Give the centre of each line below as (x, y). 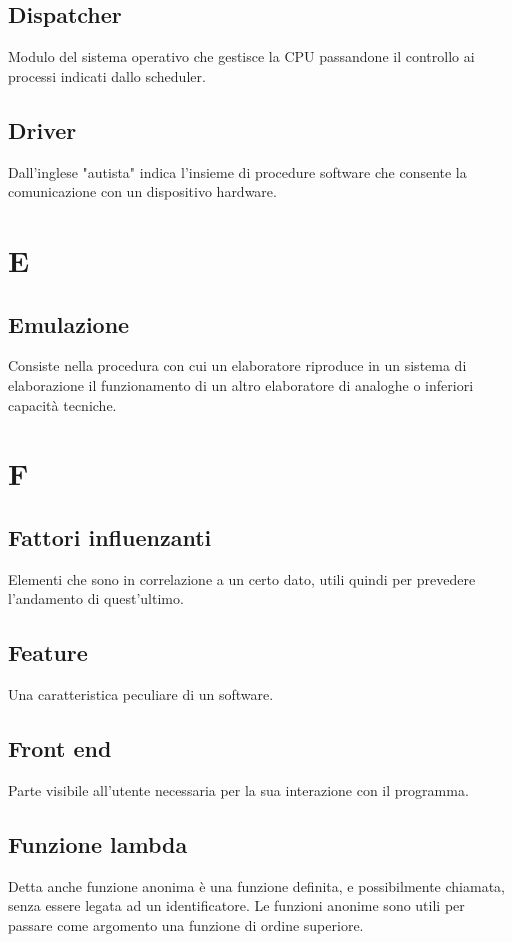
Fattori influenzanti (110, 536)
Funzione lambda (98, 843)
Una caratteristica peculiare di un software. (141, 694)
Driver (42, 129)
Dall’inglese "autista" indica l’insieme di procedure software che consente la (237, 171)
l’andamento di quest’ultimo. (96, 598)
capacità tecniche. (62, 404)
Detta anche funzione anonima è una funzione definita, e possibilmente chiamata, (256, 885)
